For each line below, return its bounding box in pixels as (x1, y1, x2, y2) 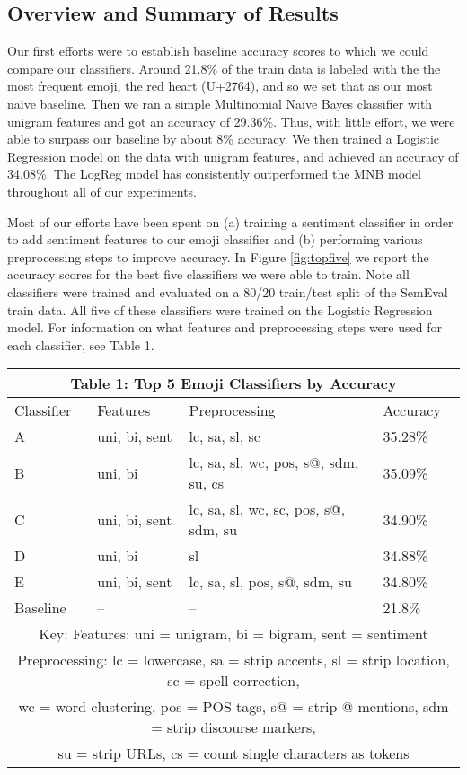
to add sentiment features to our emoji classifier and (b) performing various (7, 230, 423, 249)
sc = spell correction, (167, 670, 300, 691)
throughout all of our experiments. (7, 181, 198, 200)
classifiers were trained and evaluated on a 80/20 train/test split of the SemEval (7, 282, 448, 301)
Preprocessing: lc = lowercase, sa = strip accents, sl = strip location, (17, 649, 450, 671)
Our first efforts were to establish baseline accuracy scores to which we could (7, 41, 429, 60)
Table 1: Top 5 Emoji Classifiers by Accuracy (70, 373, 397, 394)
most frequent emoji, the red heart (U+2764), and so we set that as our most (7, 76, 433, 95)
